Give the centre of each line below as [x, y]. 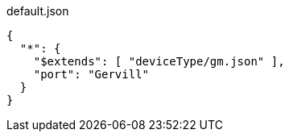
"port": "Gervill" [91, 74]
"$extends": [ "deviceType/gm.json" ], [159, 61]
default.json [38, 11]
